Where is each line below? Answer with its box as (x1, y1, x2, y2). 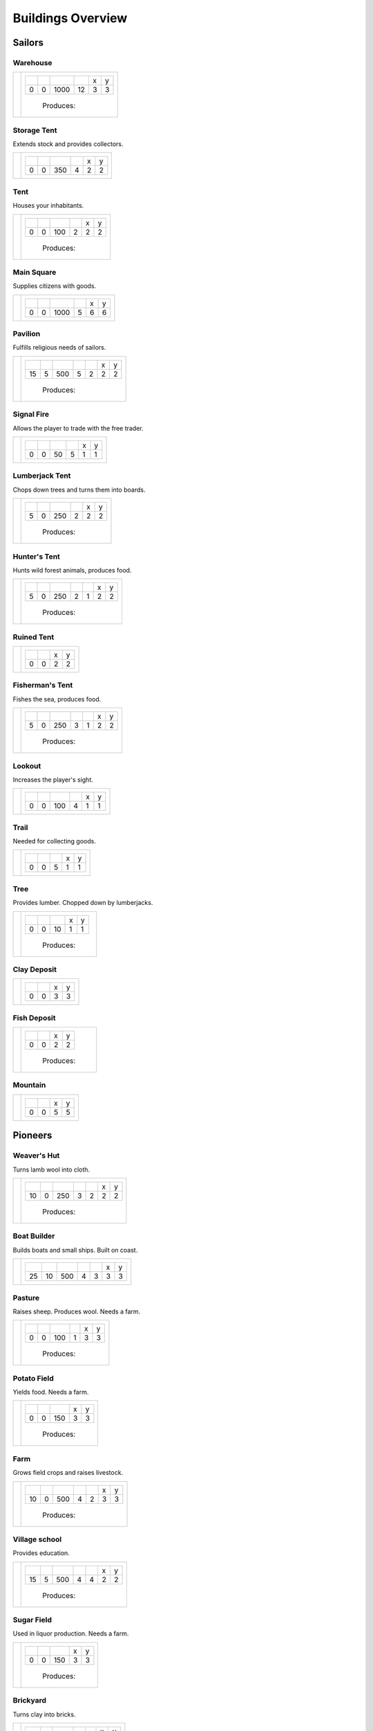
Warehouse (12, 57, 52, 67)
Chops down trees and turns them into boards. (12, 485, 146, 494)
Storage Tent (12, 125, 58, 135)
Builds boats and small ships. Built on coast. (12, 1246, 138, 1254)
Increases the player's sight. (12, 775, 93, 784)
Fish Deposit (12, 1013, 56, 1023)
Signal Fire (12, 409, 50, 419)
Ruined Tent (12, 632, 55, 642)
